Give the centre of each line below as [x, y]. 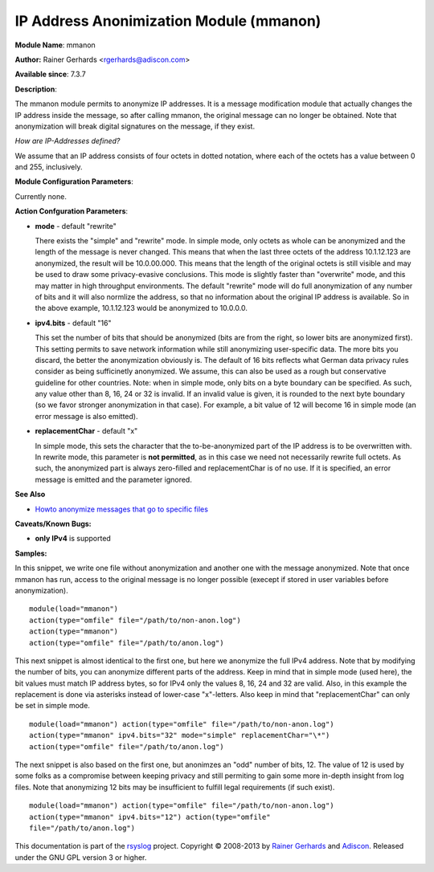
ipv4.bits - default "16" [73, 323]
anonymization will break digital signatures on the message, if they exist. [135, 126]
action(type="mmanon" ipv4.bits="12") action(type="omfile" [150, 817]
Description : [36, 89]
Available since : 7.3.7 [50, 74]
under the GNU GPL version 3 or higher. [81, 857]
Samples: [31, 553]
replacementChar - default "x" [86, 431]
